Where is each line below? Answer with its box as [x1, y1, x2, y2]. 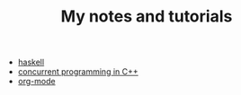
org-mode [17, 76, 56, 87]
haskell [17, 56, 45, 68]
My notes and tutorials [60, 6, 233, 27]
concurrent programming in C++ [17, 66, 139, 77]
